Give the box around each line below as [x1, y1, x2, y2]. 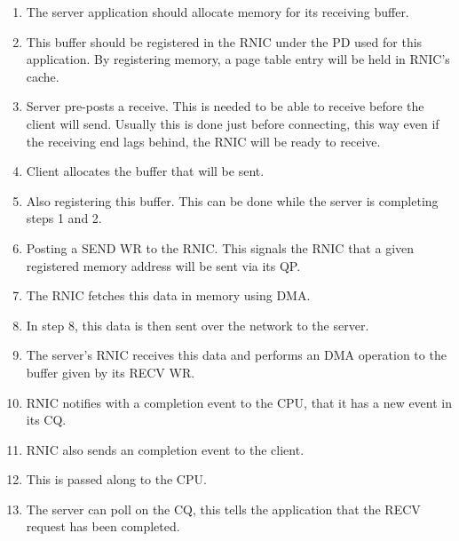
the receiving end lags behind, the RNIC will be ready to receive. [26, 131, 381, 150]
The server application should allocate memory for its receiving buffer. [26, 3, 409, 20]
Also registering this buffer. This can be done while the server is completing [26, 191, 439, 210]
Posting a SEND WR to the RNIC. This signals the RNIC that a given [26, 238, 415, 257]
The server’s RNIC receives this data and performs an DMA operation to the [26, 346, 447, 364]
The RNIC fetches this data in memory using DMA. [26, 286, 311, 305]
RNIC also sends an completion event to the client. [26, 440, 305, 458]
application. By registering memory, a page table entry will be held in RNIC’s [26, 50, 450, 68]
